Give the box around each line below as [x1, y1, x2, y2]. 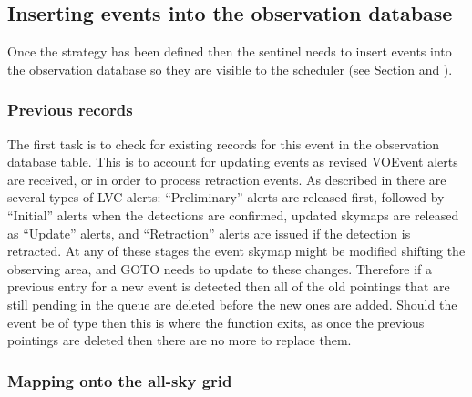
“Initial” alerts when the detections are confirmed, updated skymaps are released [7, 205, 459, 224]
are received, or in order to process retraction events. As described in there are [7, 169, 446, 188]
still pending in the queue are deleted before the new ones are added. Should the [7, 294, 457, 313]
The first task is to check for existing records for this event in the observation [7, 134, 440, 153]
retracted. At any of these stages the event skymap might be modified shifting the [7, 241, 466, 260]
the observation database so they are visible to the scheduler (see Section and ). [7, 59, 453, 78]
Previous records [7, 98, 133, 121]
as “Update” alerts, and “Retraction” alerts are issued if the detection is [7, 223, 411, 242]
